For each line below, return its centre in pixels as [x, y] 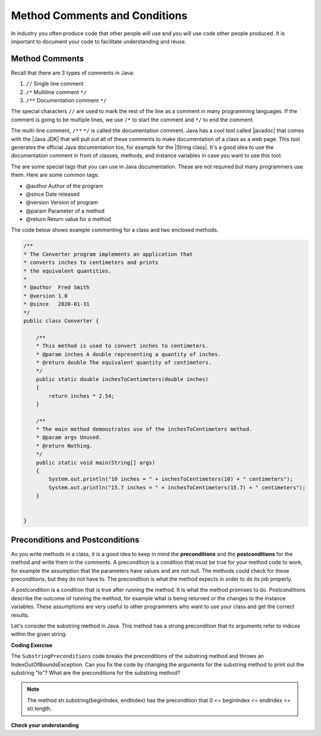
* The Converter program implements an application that [108, 254]
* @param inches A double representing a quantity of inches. [128, 354]
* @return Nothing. [64, 446]
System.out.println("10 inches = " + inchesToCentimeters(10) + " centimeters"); [171, 479]
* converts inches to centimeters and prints [91, 263]
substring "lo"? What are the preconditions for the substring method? [96, 672]
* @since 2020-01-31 [56, 304]
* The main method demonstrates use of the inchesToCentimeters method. [144, 429]
